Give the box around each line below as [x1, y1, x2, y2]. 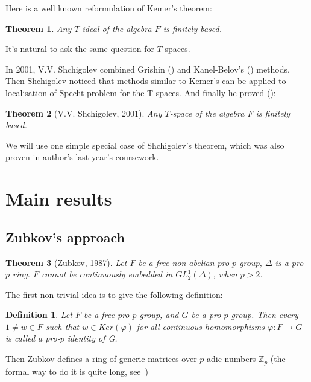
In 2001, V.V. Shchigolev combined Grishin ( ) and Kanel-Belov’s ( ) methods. [5, 62, 290, 75]
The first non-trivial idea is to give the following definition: [5, 288, 223, 300]
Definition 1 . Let [5, 308, 72, 321]
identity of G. [67, 332, 118, 345]
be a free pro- [83, 308, 133, 321]
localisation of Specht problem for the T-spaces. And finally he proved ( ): [5, 86, 276, 99]
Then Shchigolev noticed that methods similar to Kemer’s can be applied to [5, 74, 286, 87]
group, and [139, 308, 179, 321]
